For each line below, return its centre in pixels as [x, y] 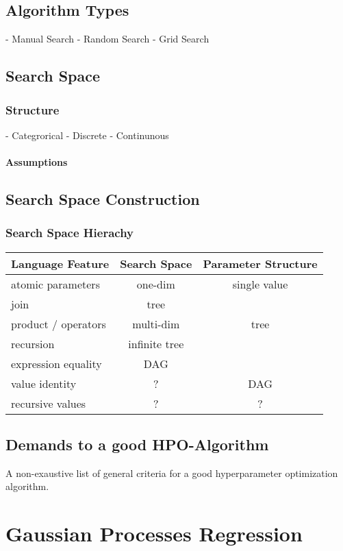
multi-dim [156, 323]
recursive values [49, 403]
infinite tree [156, 343]
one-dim [156, 284]
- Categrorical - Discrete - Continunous [87, 135]
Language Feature [60, 263]
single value [260, 284]
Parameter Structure [260, 263]
